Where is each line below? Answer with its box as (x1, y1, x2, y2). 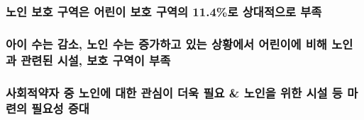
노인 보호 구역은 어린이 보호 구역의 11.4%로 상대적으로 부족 (6, 2, 322, 20)
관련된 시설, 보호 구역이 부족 (21, 51, 171, 68)
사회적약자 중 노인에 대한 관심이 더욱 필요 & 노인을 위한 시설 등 (6, 83, 343, 101)
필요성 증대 (31, 100, 89, 117)
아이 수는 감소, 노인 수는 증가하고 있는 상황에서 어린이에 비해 (6, 35, 327, 52)
